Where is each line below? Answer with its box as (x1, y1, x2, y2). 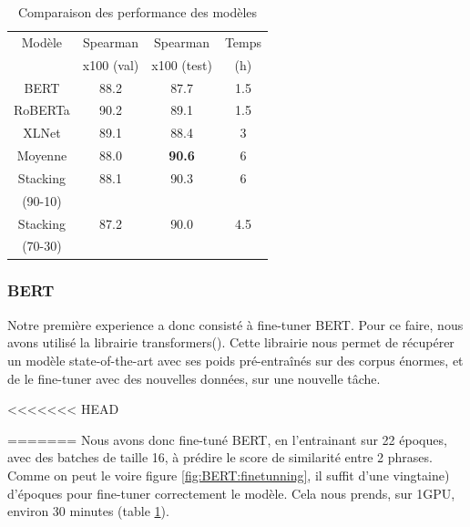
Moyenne (16, 146, 67, 165)
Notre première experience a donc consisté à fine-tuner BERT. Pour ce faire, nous (7, 315, 464, 334)
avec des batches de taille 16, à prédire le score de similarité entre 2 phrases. (7, 448, 433, 467)
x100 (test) (151, 55, 212, 74)
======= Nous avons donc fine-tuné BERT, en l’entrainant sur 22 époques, (7, 429, 447, 449)
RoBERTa (14, 100, 70, 119)
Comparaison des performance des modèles (17, 3, 258, 21)
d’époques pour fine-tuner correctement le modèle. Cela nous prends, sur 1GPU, (7, 483, 455, 502)
